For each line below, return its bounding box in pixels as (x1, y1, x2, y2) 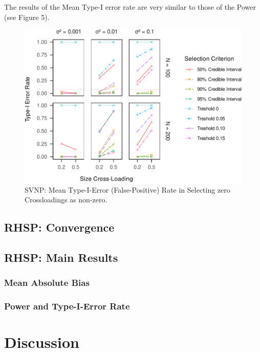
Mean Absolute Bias (4, 276, 90, 289)
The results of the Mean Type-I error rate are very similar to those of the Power (4, 2, 256, 12)
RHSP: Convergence (4, 219, 115, 235)
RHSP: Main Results (4, 250, 118, 265)
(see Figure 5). (4, 11, 50, 22)
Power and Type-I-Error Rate (4, 300, 130, 313)
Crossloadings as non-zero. (25, 194, 107, 205)
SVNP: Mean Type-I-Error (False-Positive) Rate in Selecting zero (25, 184, 230, 195)
